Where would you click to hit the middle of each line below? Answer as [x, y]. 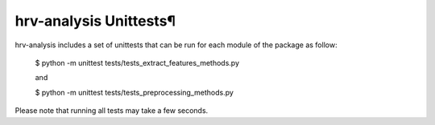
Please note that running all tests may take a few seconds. [112, 111]
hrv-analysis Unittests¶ [95, 21]
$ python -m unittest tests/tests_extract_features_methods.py [137, 62]
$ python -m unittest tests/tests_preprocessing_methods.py [134, 92]
